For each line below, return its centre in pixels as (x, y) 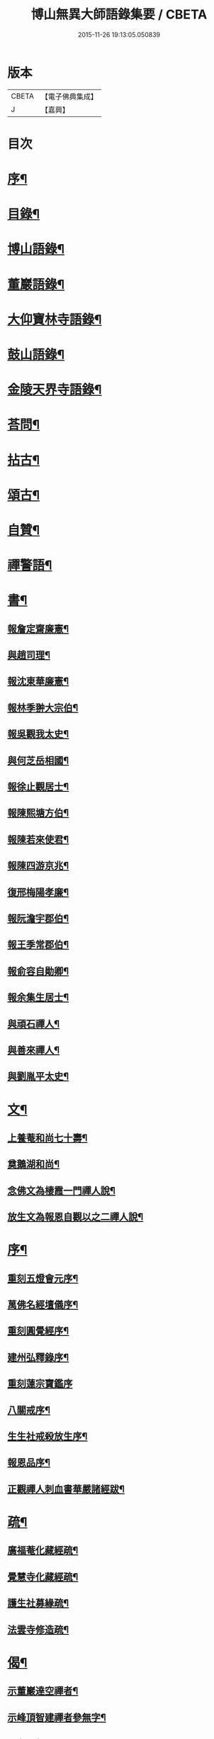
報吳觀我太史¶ (38, 734)
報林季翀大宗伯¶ (43, 708)
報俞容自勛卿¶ (38, 971)
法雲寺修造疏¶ (38, 1629)
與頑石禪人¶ (34, 1023)
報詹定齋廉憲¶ (38, 629)
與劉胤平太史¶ (38, 1077)
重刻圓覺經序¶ (38, 1331)
